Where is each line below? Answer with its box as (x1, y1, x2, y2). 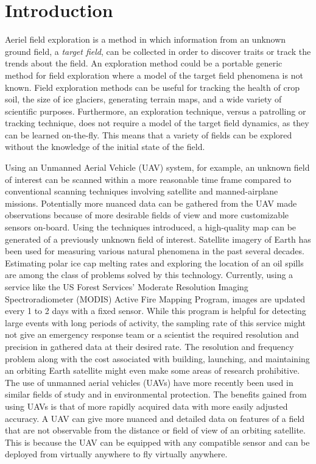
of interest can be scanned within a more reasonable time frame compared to (5, 173, 292, 185)
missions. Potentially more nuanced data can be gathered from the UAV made (5, 196, 297, 209)
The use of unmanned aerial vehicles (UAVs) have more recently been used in (5, 376, 293, 388)
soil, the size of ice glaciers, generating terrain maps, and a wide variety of (5, 93, 282, 105)
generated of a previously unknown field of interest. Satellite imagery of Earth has (5, 232, 311, 245)
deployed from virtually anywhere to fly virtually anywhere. (5, 448, 228, 460)
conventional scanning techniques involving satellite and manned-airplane (5, 185, 278, 198)
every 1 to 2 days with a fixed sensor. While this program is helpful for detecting (5, 304, 306, 317)
